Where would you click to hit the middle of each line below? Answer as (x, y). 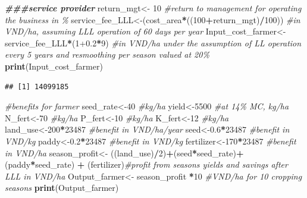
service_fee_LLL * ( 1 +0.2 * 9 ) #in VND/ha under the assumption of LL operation (153, 43)
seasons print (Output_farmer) (62, 188)
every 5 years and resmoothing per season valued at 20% (107, 54)
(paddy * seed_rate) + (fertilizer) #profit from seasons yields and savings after (146, 164)
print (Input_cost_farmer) (54, 66)
